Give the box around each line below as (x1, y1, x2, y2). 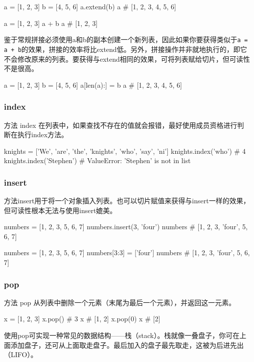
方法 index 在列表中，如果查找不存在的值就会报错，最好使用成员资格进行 (4, 120, 237, 130)
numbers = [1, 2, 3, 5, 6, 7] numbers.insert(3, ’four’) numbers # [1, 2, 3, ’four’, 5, (4, 221, 248, 232)
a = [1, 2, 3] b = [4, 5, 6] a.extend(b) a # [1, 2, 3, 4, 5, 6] (4, 1, 176, 11)
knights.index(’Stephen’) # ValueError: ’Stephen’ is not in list (4, 155, 191, 166)
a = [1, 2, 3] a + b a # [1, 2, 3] (4, 18, 98, 28)
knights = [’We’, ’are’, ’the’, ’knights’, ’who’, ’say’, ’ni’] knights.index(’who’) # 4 (4, 145, 246, 156)
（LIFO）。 (4, 349, 38, 360)
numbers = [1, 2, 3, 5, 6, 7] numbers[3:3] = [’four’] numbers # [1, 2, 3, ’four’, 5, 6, (4, 247, 250, 258)
